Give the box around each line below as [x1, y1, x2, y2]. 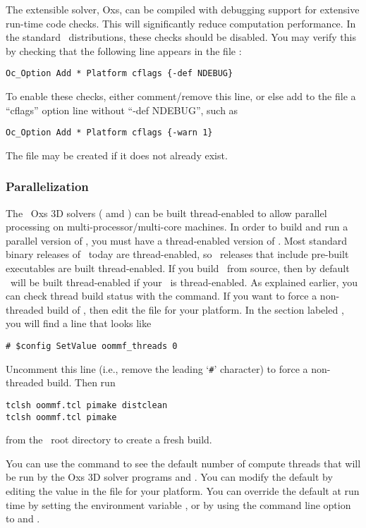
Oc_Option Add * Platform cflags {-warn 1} [6, 128, 213, 138]
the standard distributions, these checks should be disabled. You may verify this [6, 30, 356, 44]
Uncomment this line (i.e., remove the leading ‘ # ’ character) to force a [6, 361, 308, 376]
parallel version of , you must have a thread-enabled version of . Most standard [6, 233, 347, 247]
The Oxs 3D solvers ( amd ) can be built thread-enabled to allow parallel [6, 205, 327, 220]
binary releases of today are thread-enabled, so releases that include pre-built [6, 247, 349, 262]
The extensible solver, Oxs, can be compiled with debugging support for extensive [6, 2, 360, 16]
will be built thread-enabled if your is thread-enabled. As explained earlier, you [10, 274, 358, 289]
